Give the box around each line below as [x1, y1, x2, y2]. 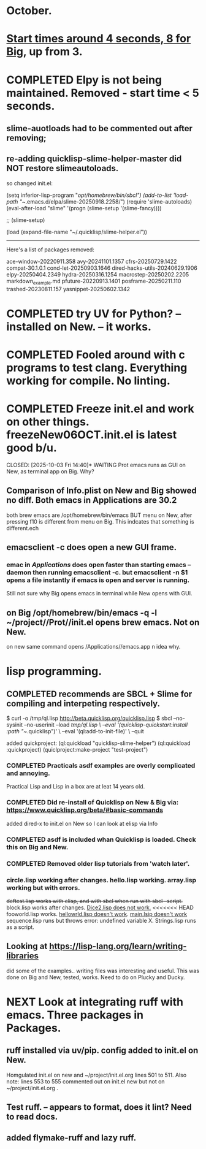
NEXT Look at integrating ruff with [6, 994, 184, 1009]
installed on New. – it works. [6, 319, 152, 334]
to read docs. [6, 1112, 58, 1122]
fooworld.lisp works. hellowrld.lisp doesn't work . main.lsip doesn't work [6, 910, 188, 917]
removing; [6, 132, 47, 143]
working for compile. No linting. [6, 373, 170, 387]
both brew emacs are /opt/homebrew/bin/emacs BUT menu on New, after [6, 511, 193, 519]
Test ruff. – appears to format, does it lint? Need [6, 1102, 192, 1113]
